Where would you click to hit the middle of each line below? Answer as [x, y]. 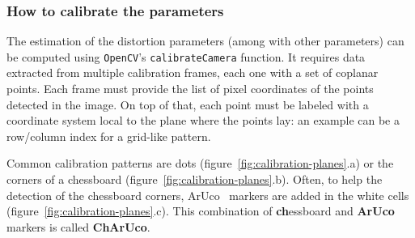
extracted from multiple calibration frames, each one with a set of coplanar [193, 72]
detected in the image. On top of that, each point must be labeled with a [188, 104]
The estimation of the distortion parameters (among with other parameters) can [205, 41]
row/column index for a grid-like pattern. [109, 136]
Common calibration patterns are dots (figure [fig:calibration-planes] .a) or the [200, 163]
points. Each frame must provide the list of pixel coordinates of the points [190, 89]
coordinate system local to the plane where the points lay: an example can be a [203, 120]
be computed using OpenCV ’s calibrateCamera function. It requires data [186, 56]
